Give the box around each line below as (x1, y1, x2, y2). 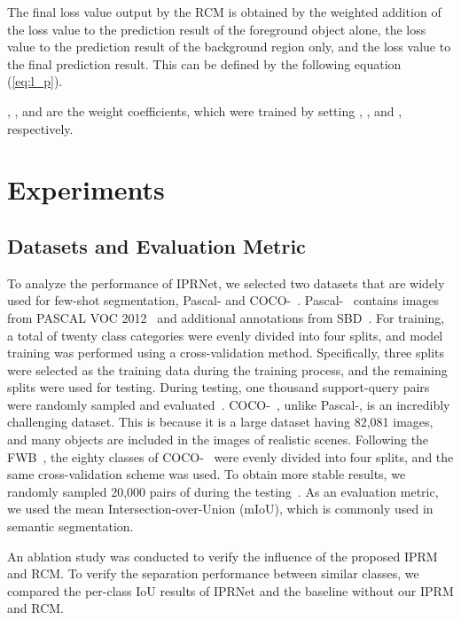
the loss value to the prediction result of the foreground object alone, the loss (7, 20, 426, 38)
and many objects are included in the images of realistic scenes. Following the (7, 430, 429, 449)
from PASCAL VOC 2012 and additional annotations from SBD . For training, (7, 308, 445, 326)
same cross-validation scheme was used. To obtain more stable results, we (7, 465, 406, 483)
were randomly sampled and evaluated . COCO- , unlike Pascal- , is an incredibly (7, 395, 450, 413)
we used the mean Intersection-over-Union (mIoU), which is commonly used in (7, 499, 434, 518)
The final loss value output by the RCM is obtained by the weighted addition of (7, 3, 441, 20)
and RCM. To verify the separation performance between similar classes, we (7, 564, 419, 583)
